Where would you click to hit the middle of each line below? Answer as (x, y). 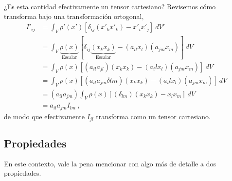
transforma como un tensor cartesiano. (153, 116)
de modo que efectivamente (45, 116)
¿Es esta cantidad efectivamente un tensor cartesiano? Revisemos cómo (110, 6)
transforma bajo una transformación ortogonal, (74, 16)
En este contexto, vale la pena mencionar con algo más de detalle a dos (110, 163)
